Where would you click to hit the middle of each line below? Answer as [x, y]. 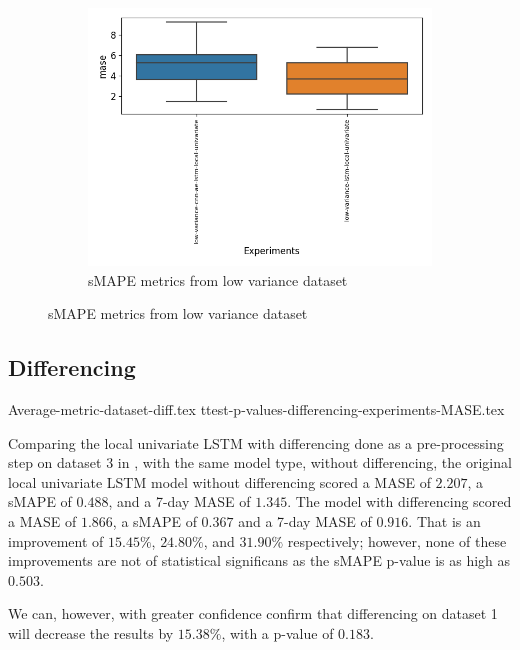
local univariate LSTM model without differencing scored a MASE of [219, 481]
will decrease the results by [91, 632]
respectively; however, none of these [397, 540]
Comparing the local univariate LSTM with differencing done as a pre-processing [256, 442]
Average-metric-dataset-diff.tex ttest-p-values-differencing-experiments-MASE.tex [256, 408]
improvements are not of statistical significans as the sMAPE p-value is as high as [259, 560]
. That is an [444, 520]
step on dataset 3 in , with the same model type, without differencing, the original [260, 462]
